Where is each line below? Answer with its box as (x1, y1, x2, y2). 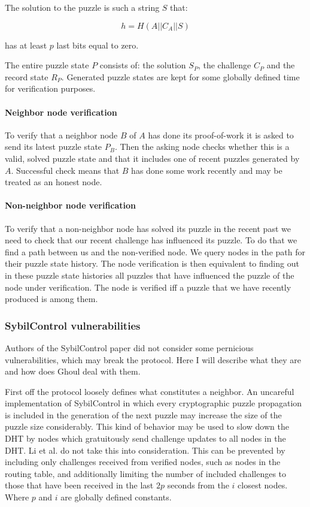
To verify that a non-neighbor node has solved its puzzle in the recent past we (5, 222, 291, 234)
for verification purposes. (5, 82, 96, 95)
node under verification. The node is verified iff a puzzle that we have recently (5, 280, 291, 293)
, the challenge (197, 59, 251, 71)
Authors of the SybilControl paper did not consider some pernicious (5, 341, 254, 354)
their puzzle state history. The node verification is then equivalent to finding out (5, 257, 299, 270)
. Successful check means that (11, 164, 120, 176)
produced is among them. (5, 292, 98, 305)
